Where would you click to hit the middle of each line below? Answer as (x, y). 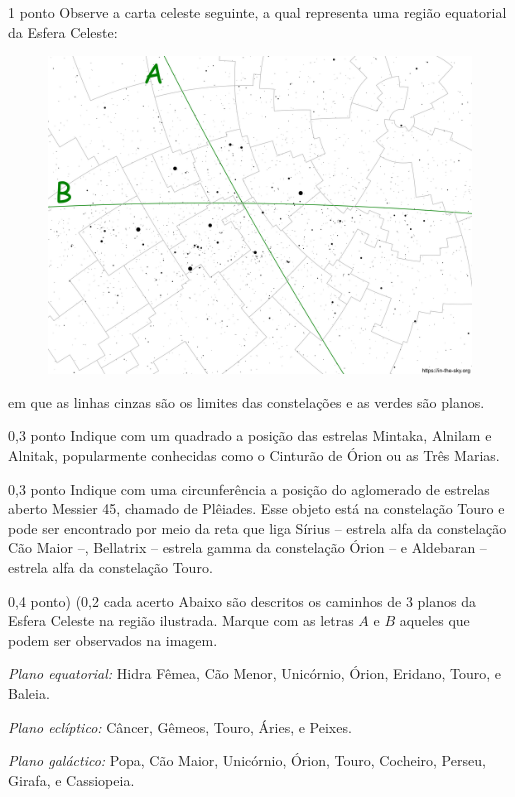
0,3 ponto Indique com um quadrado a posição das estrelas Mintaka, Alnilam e (250, 435)
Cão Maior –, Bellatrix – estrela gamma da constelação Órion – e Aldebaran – (247, 547)
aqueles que (434, 620)
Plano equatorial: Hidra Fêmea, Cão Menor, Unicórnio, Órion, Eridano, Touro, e (255, 673)
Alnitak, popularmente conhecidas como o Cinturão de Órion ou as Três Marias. (254, 454)
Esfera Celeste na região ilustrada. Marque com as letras (181, 620)
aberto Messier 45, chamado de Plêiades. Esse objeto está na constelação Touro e (256, 508)
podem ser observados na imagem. (113, 639)
